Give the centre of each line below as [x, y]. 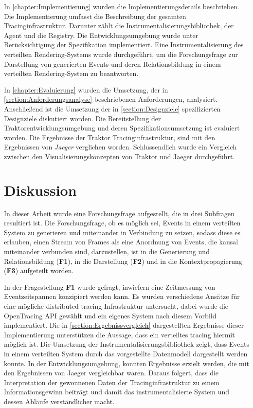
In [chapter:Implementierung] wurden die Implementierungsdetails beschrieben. [122, 6]
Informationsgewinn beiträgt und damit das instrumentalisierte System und [117, 392]
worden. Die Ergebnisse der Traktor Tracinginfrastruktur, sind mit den [109, 137]
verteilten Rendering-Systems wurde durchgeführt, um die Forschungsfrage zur [121, 54]
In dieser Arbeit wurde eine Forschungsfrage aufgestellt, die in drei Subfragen [119, 213]
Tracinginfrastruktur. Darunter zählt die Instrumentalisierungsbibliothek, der [119, 26]
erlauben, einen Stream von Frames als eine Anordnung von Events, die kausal [121, 242]
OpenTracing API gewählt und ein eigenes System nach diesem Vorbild [110, 315]
